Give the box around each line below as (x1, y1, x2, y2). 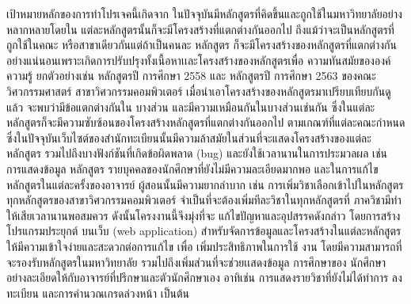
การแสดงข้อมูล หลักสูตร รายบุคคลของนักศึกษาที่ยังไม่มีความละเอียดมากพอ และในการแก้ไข (6, 160, 379, 177)
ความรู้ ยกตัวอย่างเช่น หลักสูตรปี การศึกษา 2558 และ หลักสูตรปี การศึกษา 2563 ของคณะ (6, 67, 376, 84)
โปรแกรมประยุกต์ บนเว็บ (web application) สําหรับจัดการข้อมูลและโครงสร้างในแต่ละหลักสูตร (6, 222, 401, 239)
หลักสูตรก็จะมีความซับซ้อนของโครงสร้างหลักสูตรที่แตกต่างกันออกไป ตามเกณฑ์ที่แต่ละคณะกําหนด (6, 114, 405, 131)
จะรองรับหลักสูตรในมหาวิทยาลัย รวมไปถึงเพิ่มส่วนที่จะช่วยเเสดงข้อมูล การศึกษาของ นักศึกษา (6, 253, 386, 270)
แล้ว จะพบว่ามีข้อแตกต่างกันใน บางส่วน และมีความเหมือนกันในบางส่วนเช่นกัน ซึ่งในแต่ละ (6, 98, 375, 115)
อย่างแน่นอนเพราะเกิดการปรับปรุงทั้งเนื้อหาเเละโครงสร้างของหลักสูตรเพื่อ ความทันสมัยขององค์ (6, 51, 391, 68)
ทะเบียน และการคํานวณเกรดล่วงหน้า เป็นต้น (6, 284, 189, 301)
